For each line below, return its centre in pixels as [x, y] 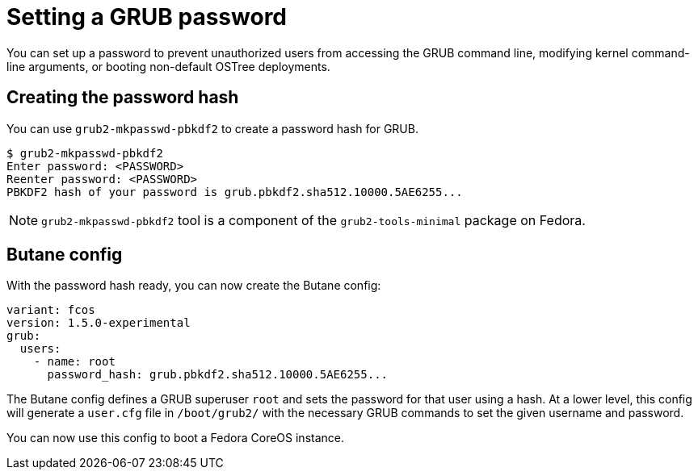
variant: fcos [51, 310]
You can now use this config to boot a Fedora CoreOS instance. [175, 438]
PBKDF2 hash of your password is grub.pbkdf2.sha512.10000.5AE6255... [235, 192]
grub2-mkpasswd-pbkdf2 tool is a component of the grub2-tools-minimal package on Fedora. [313, 220]
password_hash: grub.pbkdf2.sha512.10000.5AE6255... [218, 375]
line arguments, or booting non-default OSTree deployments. [168, 66]
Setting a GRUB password [147, 17]
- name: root [74, 362]
